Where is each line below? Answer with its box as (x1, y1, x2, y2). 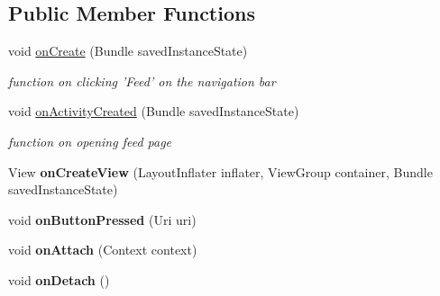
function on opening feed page (8, 131, 172, 150)
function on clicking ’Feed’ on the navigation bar (8, 71, 276, 90)
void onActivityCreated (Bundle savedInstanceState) (8, 102, 299, 121)
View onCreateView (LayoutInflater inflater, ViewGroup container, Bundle (8, 162, 433, 181)
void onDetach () (8, 270, 110, 289)
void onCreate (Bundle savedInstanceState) (8, 41, 248, 60)
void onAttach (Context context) (8, 240, 197, 259)
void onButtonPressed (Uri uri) (8, 210, 197, 229)
